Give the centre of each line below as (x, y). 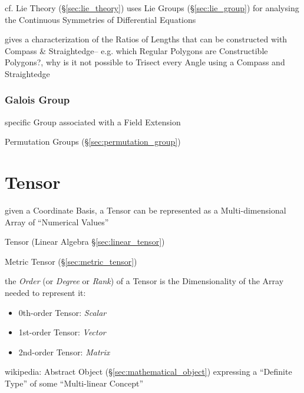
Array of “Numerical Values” (57, 222)
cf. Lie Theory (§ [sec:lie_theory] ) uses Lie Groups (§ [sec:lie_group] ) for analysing (152, 8)
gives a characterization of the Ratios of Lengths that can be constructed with (146, 39)
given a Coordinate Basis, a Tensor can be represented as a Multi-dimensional (146, 210)
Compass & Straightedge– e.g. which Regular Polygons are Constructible (136, 50)
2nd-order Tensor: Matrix (64, 352)
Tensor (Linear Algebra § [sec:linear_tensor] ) (85, 242)
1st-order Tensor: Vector (62, 332)
